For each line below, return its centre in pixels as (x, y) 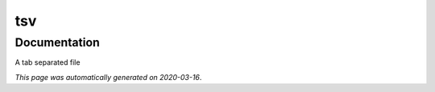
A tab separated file (48, 62)
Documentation (57, 42)
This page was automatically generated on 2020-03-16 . (108, 77)
